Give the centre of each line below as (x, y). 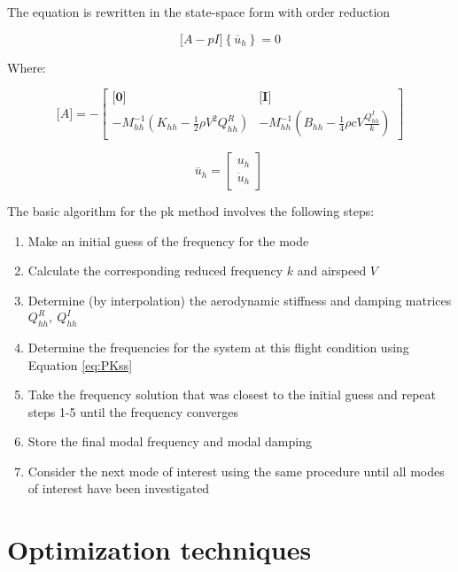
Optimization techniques (159, 549)
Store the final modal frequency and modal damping (170, 441)
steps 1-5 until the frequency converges (133, 411)
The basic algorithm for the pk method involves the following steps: (191, 211)
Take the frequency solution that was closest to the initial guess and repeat (232, 394)
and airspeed (332, 271)
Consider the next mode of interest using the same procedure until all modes (236, 471)
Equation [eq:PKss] (80, 364)
